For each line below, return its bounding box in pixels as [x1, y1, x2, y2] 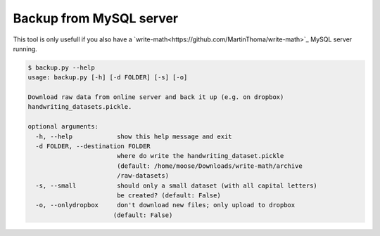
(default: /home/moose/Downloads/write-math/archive [116, 162, 303, 170]
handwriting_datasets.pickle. [27, 103, 132, 111]
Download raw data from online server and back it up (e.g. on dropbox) [27, 93, 284, 101]
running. [13, 44, 38, 53]
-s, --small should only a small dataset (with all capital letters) [35, 181, 318, 190]
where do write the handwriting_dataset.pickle [116, 152, 284, 160]
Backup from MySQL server [13, 11, 179, 26]
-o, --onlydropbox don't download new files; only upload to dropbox [35, 201, 296, 209]
